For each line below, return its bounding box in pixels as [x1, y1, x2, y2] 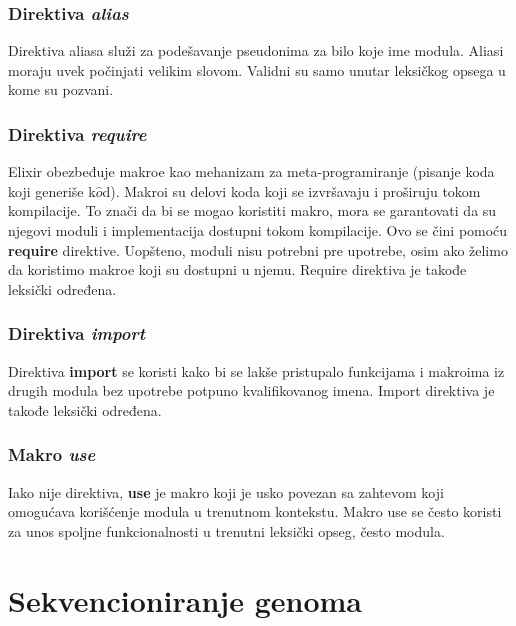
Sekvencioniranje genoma [8, 579, 363, 620]
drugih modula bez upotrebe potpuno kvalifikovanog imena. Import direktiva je [8, 380, 495, 401]
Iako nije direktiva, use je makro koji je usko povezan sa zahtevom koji [8, 481, 444, 502]
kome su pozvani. [8, 79, 114, 100]
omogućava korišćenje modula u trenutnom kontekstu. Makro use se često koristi [8, 501, 502, 522]
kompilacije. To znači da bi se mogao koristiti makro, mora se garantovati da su [8, 200, 497, 221]
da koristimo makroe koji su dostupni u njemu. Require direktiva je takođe [8, 259, 467, 280]
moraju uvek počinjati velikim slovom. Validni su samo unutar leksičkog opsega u [8, 59, 506, 80]
